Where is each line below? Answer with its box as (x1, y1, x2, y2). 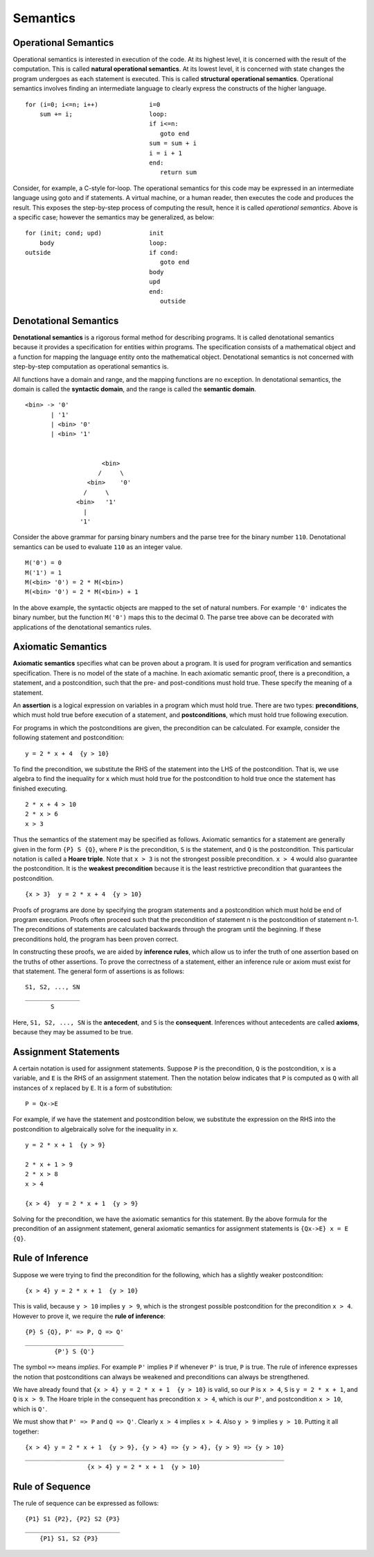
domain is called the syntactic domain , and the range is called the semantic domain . (12, 385, 256, 393)
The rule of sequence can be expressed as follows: (12, 1499, 159, 1507)
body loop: (39, 239, 168, 246)
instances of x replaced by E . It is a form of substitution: (12, 1084, 172, 1092)
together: (12, 1427, 39, 1436)
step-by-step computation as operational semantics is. (12, 362, 169, 371)
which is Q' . (12, 1404, 48, 1413)
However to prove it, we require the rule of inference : (12, 1312, 166, 1320)
